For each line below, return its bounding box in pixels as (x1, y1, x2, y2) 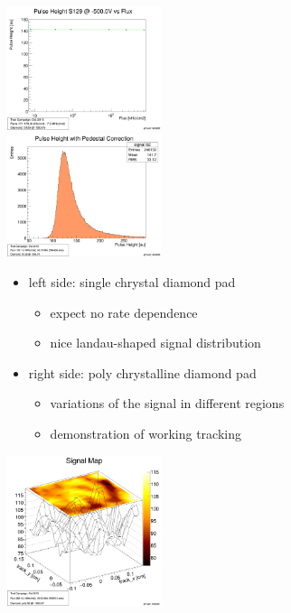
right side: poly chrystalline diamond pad (28, 363, 257, 382)
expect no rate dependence (50, 302, 198, 321)
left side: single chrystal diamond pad (28, 273, 236, 292)
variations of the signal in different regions (50, 394, 285, 413)
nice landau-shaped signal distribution (50, 333, 261, 352)
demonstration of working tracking (50, 424, 241, 442)
